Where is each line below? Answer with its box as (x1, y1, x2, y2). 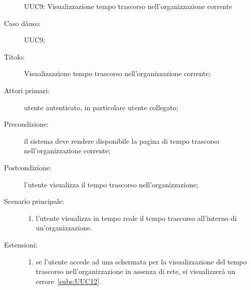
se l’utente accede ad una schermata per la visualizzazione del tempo (36, 256, 247, 266)
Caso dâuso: (4, 18, 41, 28)
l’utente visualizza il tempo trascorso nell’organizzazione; (24, 179, 198, 189)
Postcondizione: (4, 162, 52, 172)
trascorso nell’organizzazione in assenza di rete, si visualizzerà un (36, 266, 235, 276)
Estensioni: (4, 239, 38, 249)
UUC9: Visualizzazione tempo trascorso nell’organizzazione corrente (24, 1, 232, 11)
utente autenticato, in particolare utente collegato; (24, 102, 178, 112)
